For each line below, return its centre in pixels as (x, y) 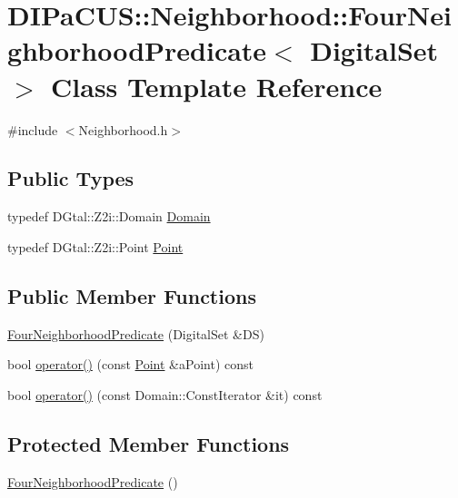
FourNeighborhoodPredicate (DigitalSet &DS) (136, 333)
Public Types (71, 178)
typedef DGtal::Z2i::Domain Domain (109, 216)
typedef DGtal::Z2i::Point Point (95, 246)
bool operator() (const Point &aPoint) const (130, 364)
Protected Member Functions (149, 443)
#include (33, 129)
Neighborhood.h (123, 129)
